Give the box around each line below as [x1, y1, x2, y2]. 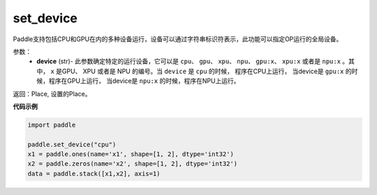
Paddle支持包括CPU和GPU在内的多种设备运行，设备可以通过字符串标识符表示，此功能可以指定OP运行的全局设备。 [13, 35, 343, 43]
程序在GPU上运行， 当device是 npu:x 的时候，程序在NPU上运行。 [48, 77, 240, 85]
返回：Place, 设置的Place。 [13, 89, 91, 97]
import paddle [27, 120, 76, 129]
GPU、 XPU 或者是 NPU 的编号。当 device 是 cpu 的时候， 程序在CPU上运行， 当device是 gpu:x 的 [61, 67, 352, 75]
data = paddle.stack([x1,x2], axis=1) [27, 169, 161, 178]
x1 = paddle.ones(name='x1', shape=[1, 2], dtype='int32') [27, 150, 234, 158]
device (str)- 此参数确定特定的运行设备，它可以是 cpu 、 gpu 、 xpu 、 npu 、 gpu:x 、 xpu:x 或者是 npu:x [36, 57, 341, 65]
